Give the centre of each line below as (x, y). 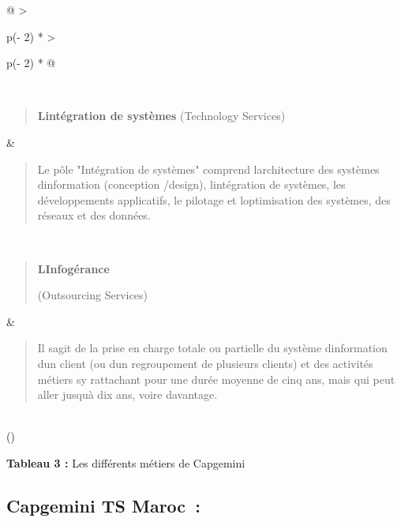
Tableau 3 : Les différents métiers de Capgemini (126, 462)
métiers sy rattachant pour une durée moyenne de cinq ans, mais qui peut (216, 379)
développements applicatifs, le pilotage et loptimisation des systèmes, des (214, 199)
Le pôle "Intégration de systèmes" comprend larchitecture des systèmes (208, 169)
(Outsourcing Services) (92, 295)
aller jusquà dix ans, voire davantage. (127, 394)
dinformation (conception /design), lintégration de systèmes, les (191, 184)
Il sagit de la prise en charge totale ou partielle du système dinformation (212, 348)
